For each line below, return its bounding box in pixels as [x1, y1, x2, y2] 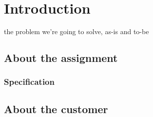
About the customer [4, 101, 108, 116]
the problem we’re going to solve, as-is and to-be [4, 26, 149, 37]
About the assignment [4, 50, 118, 65]
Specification [4, 76, 55, 88]
